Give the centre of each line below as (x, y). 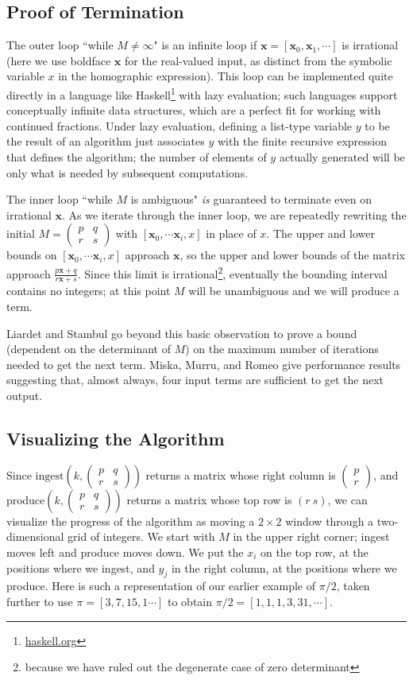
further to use (40, 601)
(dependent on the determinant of (89, 349)
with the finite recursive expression (302, 141)
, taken (353, 586)
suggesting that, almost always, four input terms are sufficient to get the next (195, 380)
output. (25, 396)
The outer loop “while (60, 45)
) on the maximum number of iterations (282, 349)
